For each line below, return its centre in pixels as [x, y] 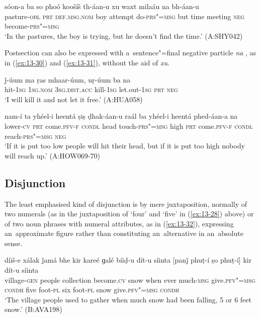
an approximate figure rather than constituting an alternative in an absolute [124, 233]
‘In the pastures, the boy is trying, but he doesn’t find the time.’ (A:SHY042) [124, 35]
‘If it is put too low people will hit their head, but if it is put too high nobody [125, 146]
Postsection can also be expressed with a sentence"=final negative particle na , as [131, 53]
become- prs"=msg [32, 26]
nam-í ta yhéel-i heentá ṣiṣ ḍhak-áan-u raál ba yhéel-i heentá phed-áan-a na [121, 116]
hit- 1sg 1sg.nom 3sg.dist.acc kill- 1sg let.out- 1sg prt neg [91, 89]
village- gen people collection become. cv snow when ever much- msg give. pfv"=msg [130, 280]
